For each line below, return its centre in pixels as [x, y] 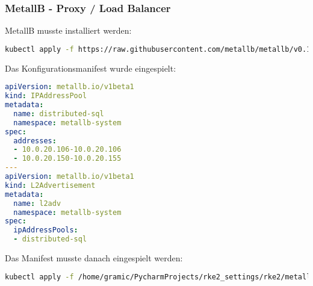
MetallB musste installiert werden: [68, 30]
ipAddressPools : [46, 230]
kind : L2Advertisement [50, 185]
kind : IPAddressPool [46, 96]
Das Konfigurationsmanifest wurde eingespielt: [91, 68]
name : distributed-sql [59, 113]
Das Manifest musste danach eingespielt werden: [94, 258]
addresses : [35, 141]
